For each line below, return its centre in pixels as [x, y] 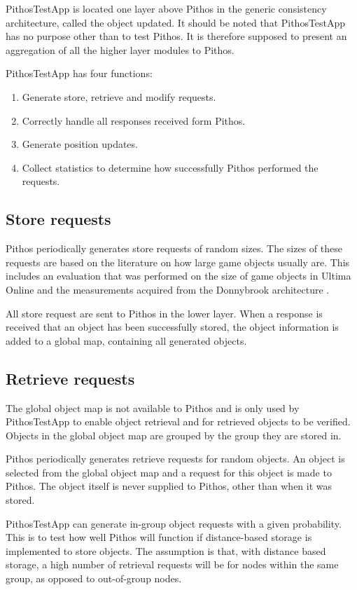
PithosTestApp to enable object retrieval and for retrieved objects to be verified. [178, 421]
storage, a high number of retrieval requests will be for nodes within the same [172, 564]
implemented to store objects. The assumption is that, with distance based [166, 550]
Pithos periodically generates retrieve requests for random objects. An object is [175, 459]
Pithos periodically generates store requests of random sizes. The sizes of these [174, 248]
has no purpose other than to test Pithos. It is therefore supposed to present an [176, 36]
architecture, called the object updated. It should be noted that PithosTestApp [176, 22]
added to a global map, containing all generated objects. [126, 340]
